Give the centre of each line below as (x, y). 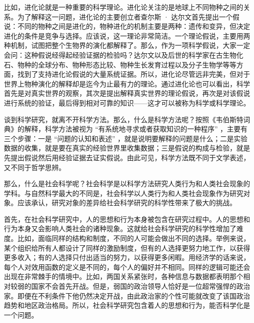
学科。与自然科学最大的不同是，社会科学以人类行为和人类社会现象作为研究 (124, 193)
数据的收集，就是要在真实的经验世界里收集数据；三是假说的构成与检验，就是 (127, 148)
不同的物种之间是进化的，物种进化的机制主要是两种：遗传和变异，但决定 (134, 26)
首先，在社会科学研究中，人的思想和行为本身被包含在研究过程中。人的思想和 (127, 219)
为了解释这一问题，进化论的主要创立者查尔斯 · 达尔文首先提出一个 (125, 16)
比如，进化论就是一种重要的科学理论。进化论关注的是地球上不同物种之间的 (124, 7)
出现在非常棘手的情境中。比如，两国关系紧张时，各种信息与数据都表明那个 (124, 276)
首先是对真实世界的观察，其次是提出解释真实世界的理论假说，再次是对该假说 (127, 93)
